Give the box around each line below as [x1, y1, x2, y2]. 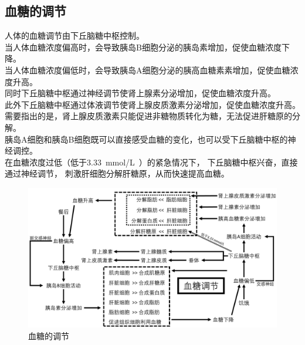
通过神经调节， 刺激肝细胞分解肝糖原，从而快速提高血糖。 [5, 167, 229, 180]
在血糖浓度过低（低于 [5, 155, 87, 168]
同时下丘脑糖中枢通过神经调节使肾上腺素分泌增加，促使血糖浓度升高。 [5, 87, 276, 99]
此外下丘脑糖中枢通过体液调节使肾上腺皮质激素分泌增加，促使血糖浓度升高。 [5, 98, 300, 110]
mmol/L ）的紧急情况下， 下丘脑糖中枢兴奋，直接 [105, 155, 298, 168]
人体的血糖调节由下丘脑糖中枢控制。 [5, 29, 144, 42]
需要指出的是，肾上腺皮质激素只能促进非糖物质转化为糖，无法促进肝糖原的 [5, 110, 292, 122]
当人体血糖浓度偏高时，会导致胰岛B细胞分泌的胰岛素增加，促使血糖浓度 [5, 40, 282, 53]
